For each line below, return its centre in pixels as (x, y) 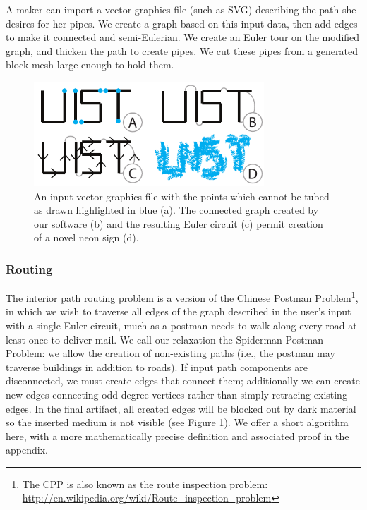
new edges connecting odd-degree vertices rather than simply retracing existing (176, 394)
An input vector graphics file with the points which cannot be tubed (182, 196)
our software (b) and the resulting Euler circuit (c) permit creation (179, 223)
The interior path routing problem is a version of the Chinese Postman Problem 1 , (182, 297)
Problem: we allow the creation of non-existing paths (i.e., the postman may (170, 353)
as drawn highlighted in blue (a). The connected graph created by (176, 210)
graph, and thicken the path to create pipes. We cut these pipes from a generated (182, 50)
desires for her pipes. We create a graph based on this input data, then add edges (182, 23)
